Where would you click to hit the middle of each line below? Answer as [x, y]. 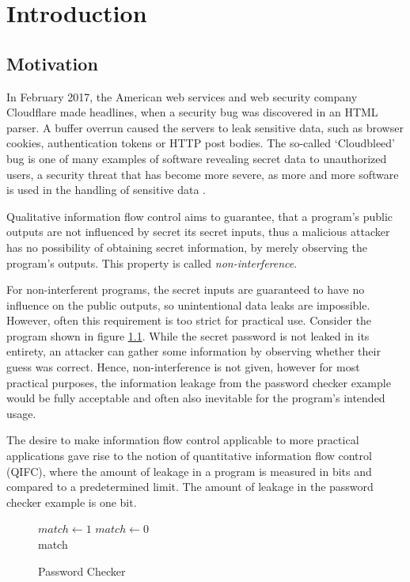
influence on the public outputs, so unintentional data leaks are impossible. [188, 304]
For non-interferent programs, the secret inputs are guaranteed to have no [186, 289]
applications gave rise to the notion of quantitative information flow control [189, 456]
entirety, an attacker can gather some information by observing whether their [194, 351]
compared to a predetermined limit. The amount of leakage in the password [190, 487]
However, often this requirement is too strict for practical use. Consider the [189, 320]
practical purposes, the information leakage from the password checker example [199, 382]
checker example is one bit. [72, 502]
